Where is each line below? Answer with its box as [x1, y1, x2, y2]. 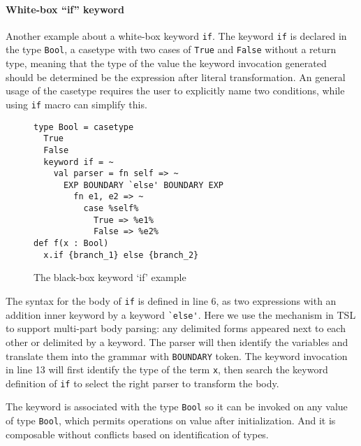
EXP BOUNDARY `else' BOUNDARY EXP [63, 180, 224, 190]
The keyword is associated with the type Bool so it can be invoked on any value [6, 399, 348, 414]
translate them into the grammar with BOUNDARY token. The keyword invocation [6, 348, 348, 363]
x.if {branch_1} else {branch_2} [43, 250, 199, 260]
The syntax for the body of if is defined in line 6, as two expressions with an [6, 294, 337, 308]
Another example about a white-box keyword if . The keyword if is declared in [6, 28, 347, 43]
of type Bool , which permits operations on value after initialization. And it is [6, 413, 336, 428]
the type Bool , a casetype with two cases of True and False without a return [6, 42, 337, 57]
